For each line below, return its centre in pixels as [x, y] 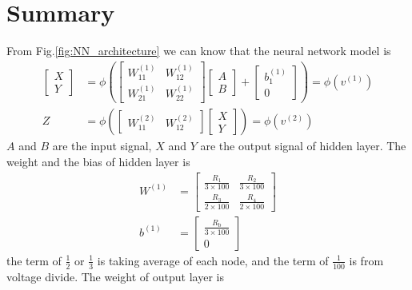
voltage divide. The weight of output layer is [115, 276]
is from [366, 260]
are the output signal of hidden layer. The [303, 146]
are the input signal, [102, 146]
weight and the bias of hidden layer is [98, 161]
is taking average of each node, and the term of [213, 260]
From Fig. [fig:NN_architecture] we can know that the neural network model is [199, 51]
